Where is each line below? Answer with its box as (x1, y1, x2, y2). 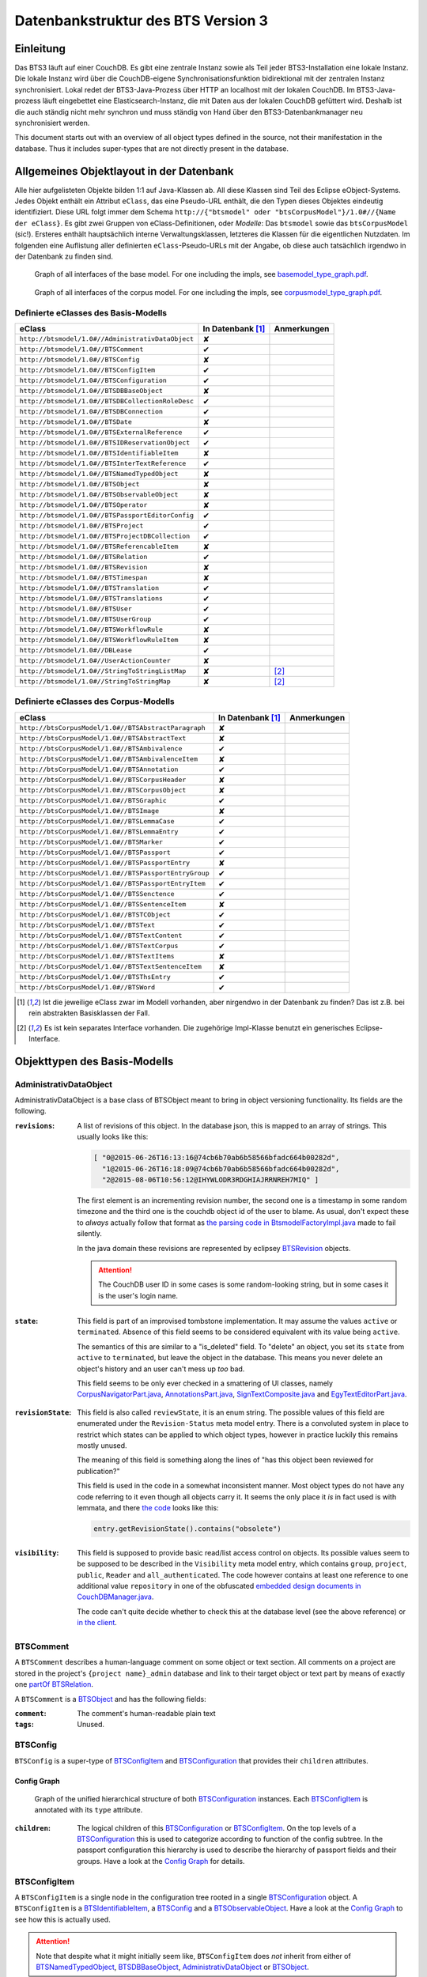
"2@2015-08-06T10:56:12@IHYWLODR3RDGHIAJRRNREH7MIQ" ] (101, 1175, 319, 1184)
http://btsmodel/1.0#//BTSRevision (19, 563, 148, 572)
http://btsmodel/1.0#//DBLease (19, 646, 132, 655)
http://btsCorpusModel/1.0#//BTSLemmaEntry (19, 827, 179, 836)
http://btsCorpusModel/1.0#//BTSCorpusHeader (19, 776, 187, 784)
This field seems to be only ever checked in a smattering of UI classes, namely (77, 1378, 334, 1388)
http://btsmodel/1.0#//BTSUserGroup (19, 615, 152, 624)
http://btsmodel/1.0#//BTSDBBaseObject (19, 387, 164, 395)
